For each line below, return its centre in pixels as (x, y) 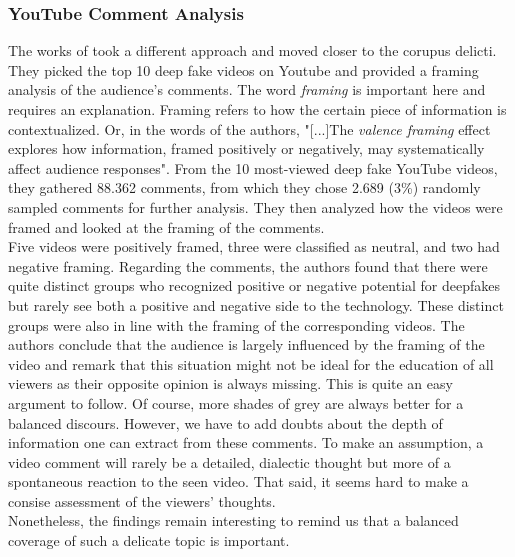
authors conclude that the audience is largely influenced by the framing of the (246, 344)
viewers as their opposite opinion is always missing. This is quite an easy (230, 383)
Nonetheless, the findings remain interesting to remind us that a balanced (233, 520)
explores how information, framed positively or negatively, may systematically (246, 148)
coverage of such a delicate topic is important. (149, 540)
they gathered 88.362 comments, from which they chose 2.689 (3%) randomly (244, 187)
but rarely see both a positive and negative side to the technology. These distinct (256, 304)
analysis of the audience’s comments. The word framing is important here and (247, 89)
